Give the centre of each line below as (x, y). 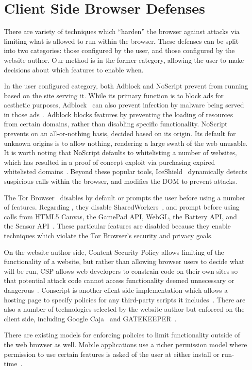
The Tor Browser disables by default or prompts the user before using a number (125, 197)
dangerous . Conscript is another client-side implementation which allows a (116, 290)
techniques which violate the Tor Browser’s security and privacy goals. (109, 235)
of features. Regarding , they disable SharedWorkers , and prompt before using (122, 207)
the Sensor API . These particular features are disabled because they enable (118, 226)
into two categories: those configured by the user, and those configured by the (119, 50)
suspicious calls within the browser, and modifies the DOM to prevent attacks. (121, 181)
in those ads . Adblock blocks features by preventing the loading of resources (118, 114)
